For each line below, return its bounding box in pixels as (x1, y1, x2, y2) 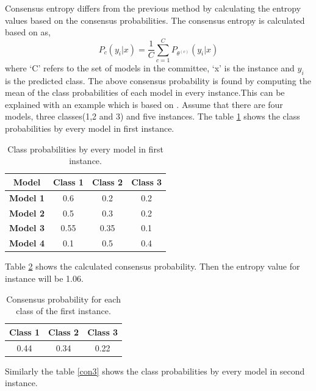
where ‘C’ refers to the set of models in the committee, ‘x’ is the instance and (5, 61, 295, 74)
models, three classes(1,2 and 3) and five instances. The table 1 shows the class (5, 110, 300, 123)
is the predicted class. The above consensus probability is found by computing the (5, 74, 311, 87)
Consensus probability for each (6, 292, 121, 305)
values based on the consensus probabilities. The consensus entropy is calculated (5, 13, 305, 26)
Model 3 (9, 221, 45, 234)
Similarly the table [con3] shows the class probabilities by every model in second (5, 364, 305, 377)
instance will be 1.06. (5, 271, 84, 284)
